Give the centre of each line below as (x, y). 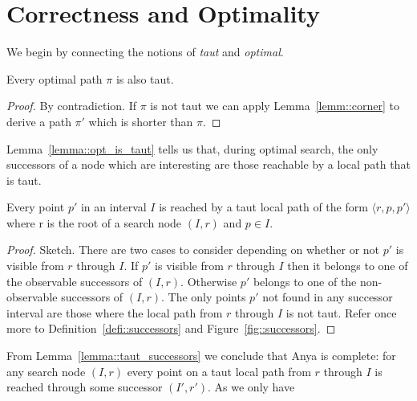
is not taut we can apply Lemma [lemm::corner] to (275, 106)
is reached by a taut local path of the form (263, 207)
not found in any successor (328, 297)
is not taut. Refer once (341, 312)
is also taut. (145, 78)
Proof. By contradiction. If (71, 106)
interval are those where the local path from (115, 312)
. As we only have (251, 387)
